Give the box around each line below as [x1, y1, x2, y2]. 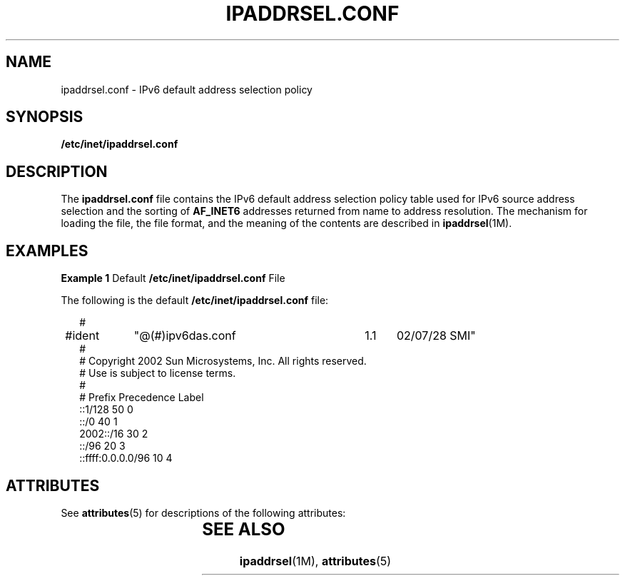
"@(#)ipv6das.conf [133, 328, 236, 343]
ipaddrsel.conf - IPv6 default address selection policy [61, 83, 312, 96]
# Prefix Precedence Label [79, 391, 204, 404]
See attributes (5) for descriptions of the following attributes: [61, 506, 346, 519]
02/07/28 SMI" [396, 328, 476, 343]
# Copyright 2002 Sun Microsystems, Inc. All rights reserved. [79, 355, 367, 368]
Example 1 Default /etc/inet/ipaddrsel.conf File [61, 272, 285, 285]
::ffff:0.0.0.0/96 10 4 [79, 452, 173, 465]
